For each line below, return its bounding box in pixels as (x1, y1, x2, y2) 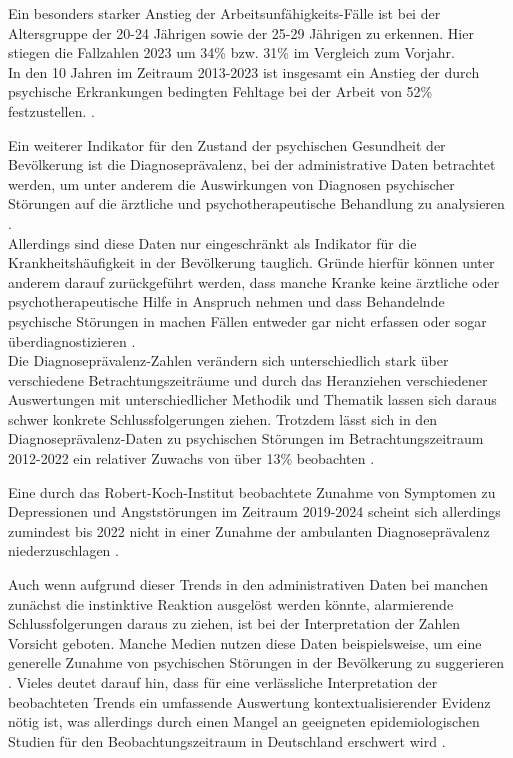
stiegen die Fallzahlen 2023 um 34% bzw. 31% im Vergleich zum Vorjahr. (8, 42, 455, 63)
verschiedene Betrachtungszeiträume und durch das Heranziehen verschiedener (8, 369, 488, 390)
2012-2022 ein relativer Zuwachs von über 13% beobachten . (8, 448, 375, 469)
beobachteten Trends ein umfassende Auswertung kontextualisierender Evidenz (8, 691, 491, 712)
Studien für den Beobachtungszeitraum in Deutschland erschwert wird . (8, 730, 446, 751)
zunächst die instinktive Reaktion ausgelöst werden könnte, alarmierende (8, 593, 454, 614)
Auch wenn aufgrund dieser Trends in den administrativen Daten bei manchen (8, 574, 489, 595)
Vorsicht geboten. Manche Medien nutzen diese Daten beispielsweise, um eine (8, 632, 482, 653)
